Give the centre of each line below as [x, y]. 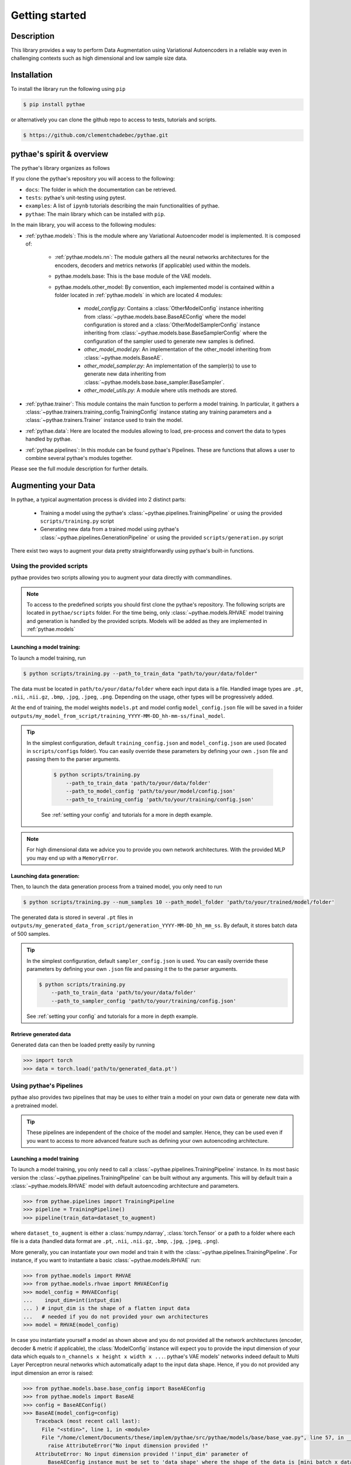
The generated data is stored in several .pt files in [72, 918]
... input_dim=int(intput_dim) [73, 1300]
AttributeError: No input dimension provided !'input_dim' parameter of [142, 1454]
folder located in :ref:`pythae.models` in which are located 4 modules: [139, 295]
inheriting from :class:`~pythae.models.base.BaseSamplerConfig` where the [175, 333]
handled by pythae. [49, 439]
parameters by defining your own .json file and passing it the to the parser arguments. [132, 969]
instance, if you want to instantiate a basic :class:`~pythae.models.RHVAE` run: [106, 1260]
